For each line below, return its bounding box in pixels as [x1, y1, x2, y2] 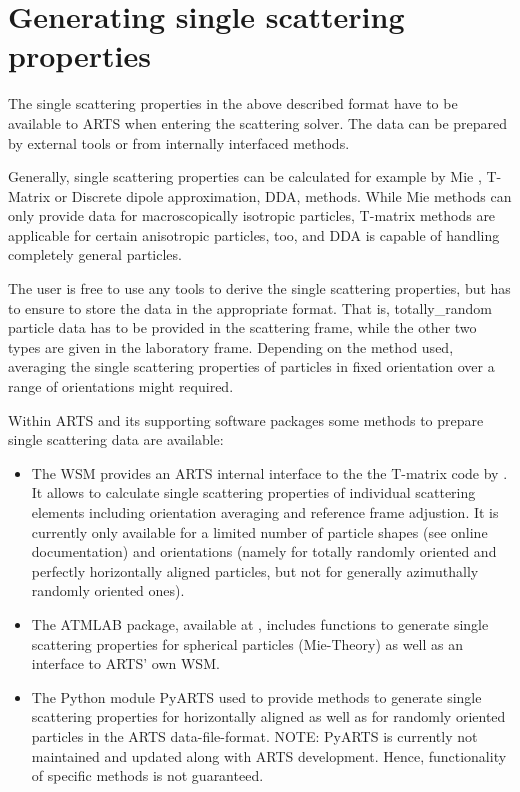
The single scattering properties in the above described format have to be [8, 93, 458, 114]
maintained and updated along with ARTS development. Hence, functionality [31, 745, 507, 766]
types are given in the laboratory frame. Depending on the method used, [8, 336, 454, 357]
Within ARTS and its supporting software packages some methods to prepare [8, 409, 484, 430]
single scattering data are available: [8, 429, 224, 450]
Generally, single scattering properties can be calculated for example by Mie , [8, 166, 482, 187]
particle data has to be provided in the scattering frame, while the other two [8, 317, 477, 338]
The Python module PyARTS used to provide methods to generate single [31, 686, 482, 707]
